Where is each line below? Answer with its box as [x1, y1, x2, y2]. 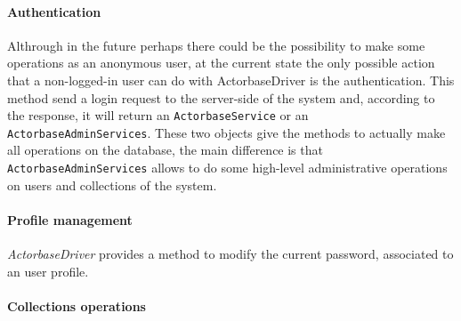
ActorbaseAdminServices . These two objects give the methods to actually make [7, 123, 446, 141]
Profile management [7, 210, 133, 229]
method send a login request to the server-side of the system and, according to [7, 88, 435, 107]
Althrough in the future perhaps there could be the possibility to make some [7, 36, 425, 54]
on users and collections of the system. [7, 175, 217, 194]
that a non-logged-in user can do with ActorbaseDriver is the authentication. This [7, 70, 455, 89]
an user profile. [7, 261, 89, 280]
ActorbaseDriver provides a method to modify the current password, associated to [7, 245, 454, 263]
